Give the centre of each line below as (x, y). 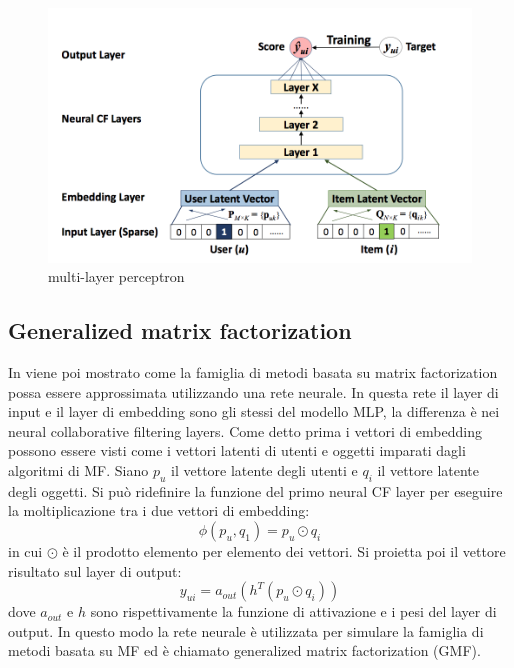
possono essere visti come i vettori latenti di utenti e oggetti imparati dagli (237, 450)
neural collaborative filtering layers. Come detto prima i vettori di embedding (245, 430)
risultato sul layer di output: (95, 570)
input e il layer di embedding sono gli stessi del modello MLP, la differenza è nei (254, 411)
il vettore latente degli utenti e (264, 469)
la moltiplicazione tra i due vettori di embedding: (159, 510)
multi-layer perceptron (116, 276)
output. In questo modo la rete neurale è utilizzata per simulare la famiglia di (246, 630)
